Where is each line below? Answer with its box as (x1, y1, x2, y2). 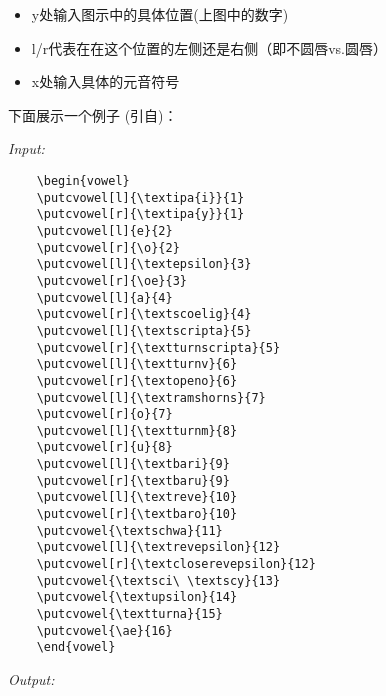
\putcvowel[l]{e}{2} (36, 223, 173, 238)
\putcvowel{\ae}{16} (36, 623, 173, 638)
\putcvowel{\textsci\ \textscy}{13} (36, 573, 281, 588)
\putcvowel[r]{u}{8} (36, 440, 173, 455)
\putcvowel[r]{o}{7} (36, 407, 173, 422)
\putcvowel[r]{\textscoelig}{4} (36, 307, 252, 322)
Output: (8, 669, 55, 689)
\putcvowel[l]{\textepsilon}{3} (36, 257, 252, 272)
